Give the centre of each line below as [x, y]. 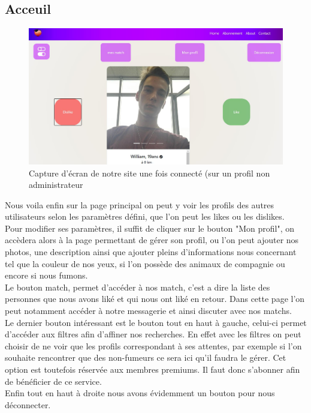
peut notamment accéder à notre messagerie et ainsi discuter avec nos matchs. [148, 311]
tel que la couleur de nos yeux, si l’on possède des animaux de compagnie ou [145, 263]
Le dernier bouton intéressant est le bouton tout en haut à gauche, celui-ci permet [156, 322]
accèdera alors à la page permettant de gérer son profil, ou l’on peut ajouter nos [152, 240]
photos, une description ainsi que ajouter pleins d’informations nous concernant [151, 252]
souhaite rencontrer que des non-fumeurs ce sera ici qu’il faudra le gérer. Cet [146, 357]
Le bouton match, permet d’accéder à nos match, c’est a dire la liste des [138, 287]
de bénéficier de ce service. [53, 381]
